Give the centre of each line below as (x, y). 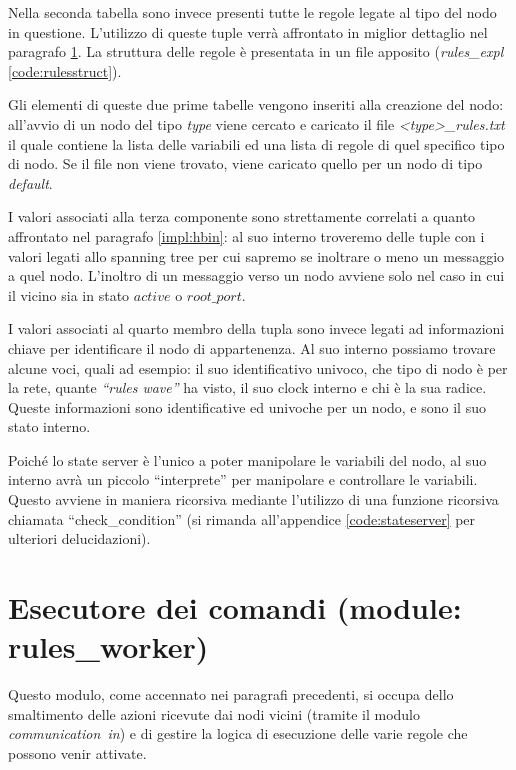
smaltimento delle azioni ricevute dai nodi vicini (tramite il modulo (214, 713)
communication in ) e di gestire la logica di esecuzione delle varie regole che (238, 733)
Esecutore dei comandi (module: (235, 607)
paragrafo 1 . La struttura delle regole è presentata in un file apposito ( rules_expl (256, 51)
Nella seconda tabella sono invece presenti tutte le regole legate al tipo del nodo (252, 12)
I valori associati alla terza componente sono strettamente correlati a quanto (242, 216)
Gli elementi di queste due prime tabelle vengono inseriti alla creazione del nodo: (256, 104)
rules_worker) (108, 646)
